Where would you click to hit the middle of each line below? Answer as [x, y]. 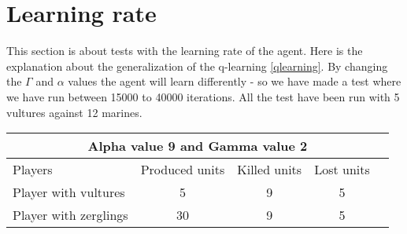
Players [33, 170]
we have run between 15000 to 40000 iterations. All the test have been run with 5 [203, 96]
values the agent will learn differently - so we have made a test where [235, 81]
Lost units [342, 170]
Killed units [270, 170]
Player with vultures [69, 192]
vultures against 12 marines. [74, 112]
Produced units [183, 170]
